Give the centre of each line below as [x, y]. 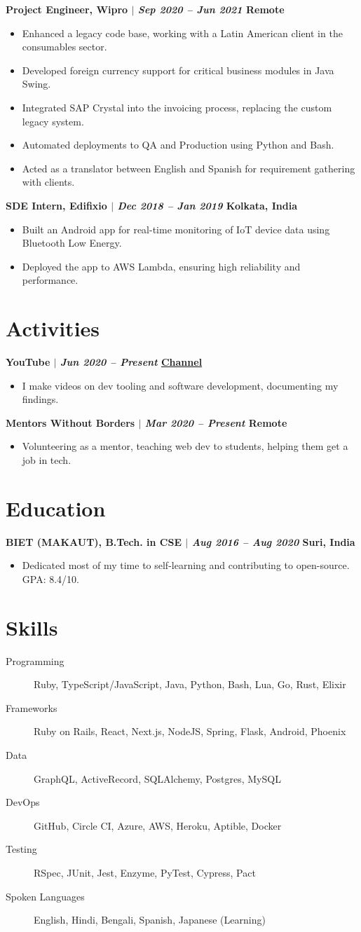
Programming [35, 660]
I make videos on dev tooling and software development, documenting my [180, 385]
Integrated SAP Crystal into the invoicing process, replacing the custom [177, 107]
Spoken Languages [45, 896]
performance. [50, 280]
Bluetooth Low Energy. [72, 243]
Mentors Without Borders [70, 422]
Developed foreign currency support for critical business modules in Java [178, 70]
